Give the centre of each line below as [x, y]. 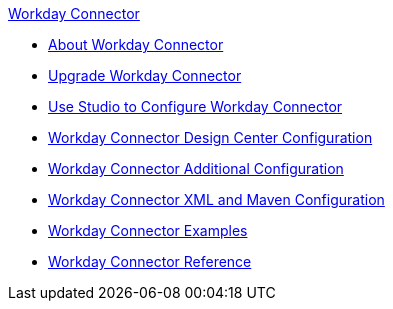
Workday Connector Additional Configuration [196, 168]
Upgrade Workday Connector [145, 75]
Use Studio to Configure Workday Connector [195, 106]
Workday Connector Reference [150, 261]
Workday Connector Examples [148, 230]
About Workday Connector [136, 44]
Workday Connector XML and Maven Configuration [216, 199]
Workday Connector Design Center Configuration [210, 137]
